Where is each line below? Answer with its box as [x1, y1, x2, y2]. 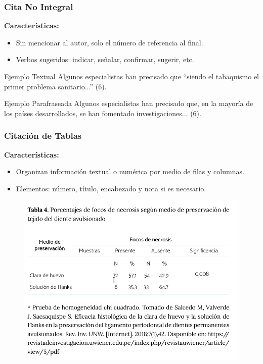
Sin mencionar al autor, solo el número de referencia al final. [16, 37, 203, 47]
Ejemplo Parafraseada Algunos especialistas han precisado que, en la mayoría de [4, 98, 253, 109]
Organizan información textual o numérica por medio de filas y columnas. [16, 166, 244, 177]
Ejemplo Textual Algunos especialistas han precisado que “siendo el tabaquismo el [4, 71, 259, 81]
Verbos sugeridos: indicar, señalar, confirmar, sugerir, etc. [16, 54, 194, 65]
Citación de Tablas [4, 129, 82, 142]
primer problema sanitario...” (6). [4, 81, 107, 91]
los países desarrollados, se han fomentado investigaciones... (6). [4, 108, 201, 118]
